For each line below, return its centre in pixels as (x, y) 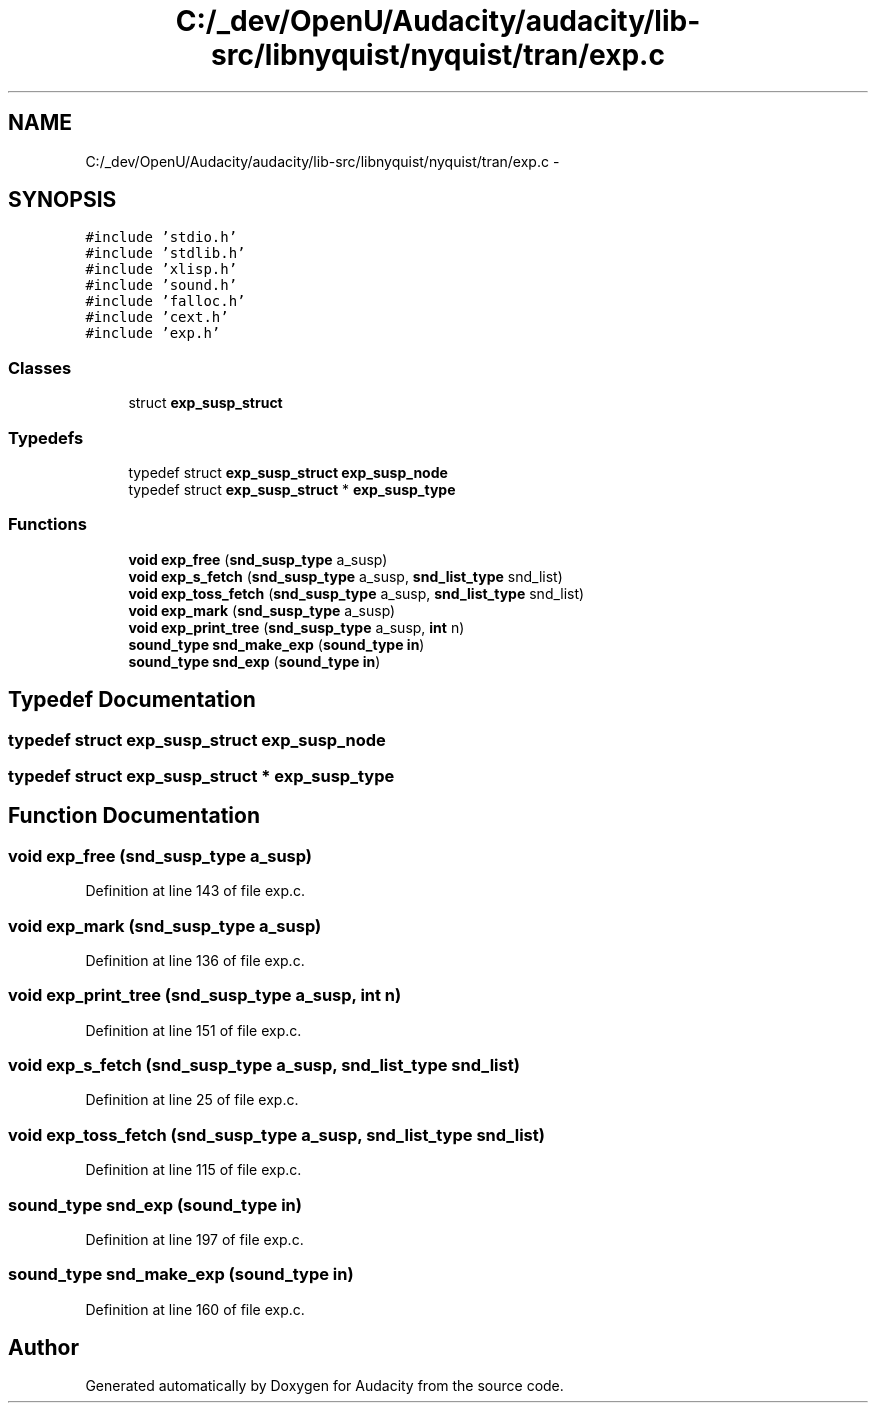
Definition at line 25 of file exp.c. (192, 1100)
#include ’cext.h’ (157, 317)
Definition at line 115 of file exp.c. (193, 1170)
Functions (47, 524)
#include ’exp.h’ (153, 333)
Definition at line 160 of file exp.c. (195, 1309)
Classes (40, 367)
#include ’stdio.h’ (161, 237)
